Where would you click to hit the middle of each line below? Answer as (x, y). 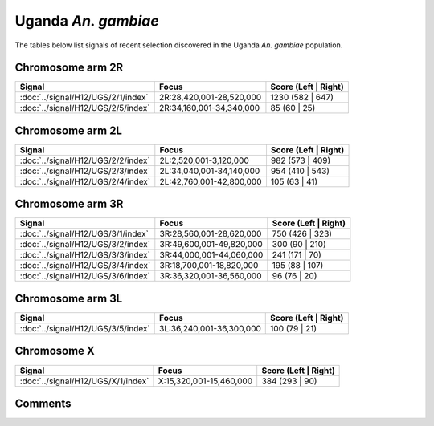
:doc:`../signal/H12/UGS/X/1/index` (84, 381)
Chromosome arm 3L (69, 298)
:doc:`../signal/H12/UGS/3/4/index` (85, 266)
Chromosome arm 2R (69, 68)
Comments (43, 403)
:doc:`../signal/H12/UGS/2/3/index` (85, 171)
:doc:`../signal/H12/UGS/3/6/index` (85, 276)
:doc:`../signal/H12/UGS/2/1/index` (84, 98)
